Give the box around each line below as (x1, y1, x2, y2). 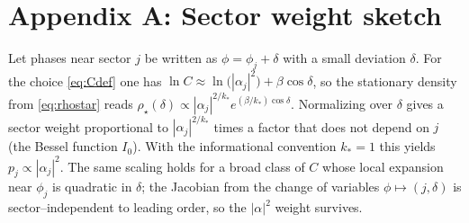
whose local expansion (322, 156, 444, 175)
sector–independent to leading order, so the (8, 198, 247, 217)
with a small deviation (283, 49, 406, 67)
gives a (406, 94, 444, 112)
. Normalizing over (291, 94, 392, 112)
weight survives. (275, 198, 363, 217)
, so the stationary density (312, 71, 457, 90)
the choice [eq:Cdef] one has (8, 71, 162, 90)
